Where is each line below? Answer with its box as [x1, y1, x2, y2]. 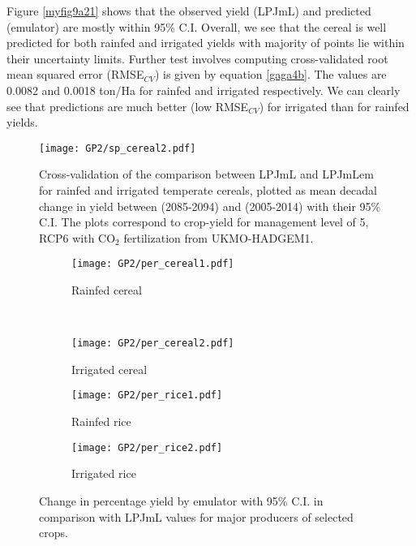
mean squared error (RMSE [6, 66, 144, 83]
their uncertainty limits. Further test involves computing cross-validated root [6, 49, 388, 67]
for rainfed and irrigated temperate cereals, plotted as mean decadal [39, 182, 377, 198]
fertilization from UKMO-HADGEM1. [123, 229, 314, 246]
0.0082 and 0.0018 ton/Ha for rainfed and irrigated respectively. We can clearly [6, 81, 401, 98]
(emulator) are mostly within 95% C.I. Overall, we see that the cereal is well [6, 18, 387, 35]
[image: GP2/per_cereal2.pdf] [71, 337, 234, 350]
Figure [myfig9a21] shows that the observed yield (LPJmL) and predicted [6, 2, 371, 19]
